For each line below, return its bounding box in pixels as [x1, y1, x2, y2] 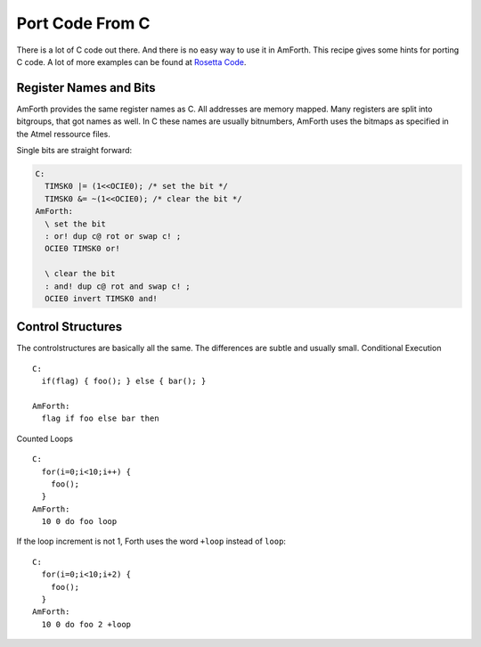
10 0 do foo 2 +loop [41, 619, 132, 629]
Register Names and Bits [16, 80, 156, 95]
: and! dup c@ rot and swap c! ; [45, 281, 191, 291]
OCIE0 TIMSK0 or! [45, 243, 120, 254]
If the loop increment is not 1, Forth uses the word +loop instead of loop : [16, 536, 287, 547]
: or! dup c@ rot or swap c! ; [45, 231, 182, 241]
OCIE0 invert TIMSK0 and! [45, 293, 158, 303]
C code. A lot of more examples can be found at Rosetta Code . [16, 56, 247, 67]
